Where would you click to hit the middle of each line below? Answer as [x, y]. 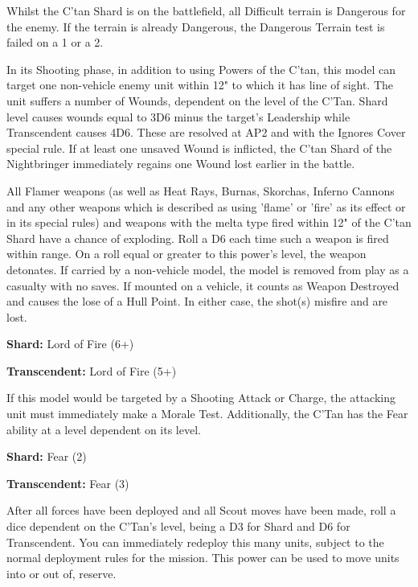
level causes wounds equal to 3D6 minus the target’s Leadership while [178, 116]
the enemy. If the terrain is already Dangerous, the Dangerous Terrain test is [196, 26]
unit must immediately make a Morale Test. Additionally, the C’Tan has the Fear [207, 414]
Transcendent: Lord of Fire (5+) [92, 370]
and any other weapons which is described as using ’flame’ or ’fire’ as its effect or [206, 206]
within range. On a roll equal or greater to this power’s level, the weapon [186, 254]
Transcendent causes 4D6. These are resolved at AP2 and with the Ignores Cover [206, 132]
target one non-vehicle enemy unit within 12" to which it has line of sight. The [200, 85]
